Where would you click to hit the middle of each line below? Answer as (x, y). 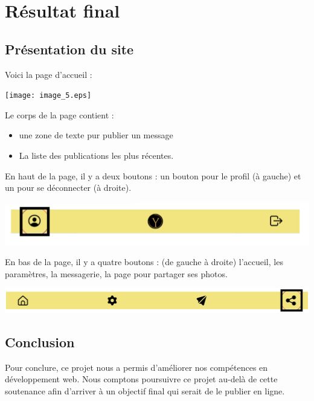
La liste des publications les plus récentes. (96, 156)
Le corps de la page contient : (59, 114)
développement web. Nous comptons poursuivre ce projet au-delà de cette (141, 379)
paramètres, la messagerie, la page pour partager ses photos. (116, 273)
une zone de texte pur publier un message (96, 135)
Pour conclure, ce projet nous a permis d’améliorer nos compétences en (136, 367)
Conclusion (40, 342)
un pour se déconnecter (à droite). (68, 188)
